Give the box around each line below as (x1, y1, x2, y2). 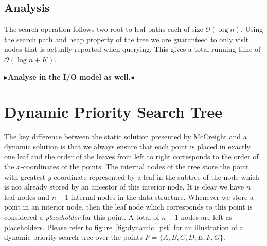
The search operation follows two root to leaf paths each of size (4, 24, 203, 34)
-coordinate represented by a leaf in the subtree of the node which (51, 171, 259, 182)
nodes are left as (181, 212, 233, 222)
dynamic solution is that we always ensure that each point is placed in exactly (4, 141, 251, 152)
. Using (240, 24, 263, 34)
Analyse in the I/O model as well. (8, 71, 131, 82)
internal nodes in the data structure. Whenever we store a (70, 191, 254, 202)
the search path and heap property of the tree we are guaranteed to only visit (4, 33, 249, 44)
